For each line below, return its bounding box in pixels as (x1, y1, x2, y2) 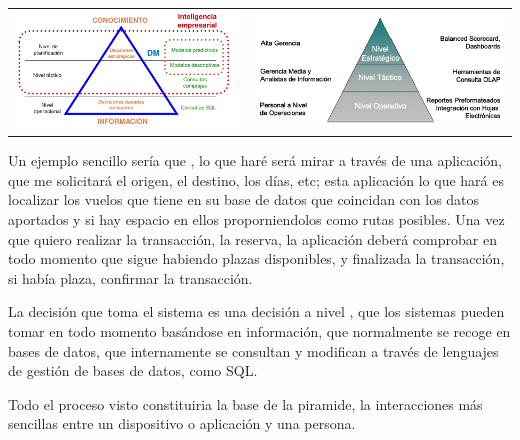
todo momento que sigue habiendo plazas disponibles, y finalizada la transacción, (8, 248, 505, 269)
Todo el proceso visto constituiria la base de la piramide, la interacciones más (8, 393, 483, 414)
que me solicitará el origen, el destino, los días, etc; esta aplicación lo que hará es (8, 169, 504, 190)
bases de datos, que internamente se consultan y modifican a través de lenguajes (8, 340, 499, 361)
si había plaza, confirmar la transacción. (8, 267, 253, 288)
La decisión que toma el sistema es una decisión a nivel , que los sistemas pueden (8, 301, 505, 322)
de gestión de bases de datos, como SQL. (8, 360, 258, 381)
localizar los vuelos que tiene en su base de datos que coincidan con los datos (8, 189, 480, 210)
